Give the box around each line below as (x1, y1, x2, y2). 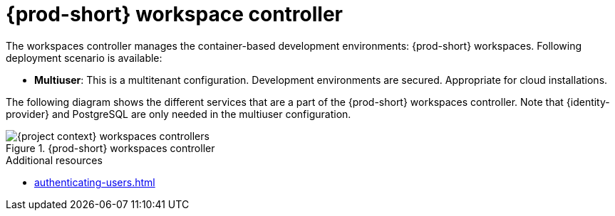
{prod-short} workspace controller (6, 2, 343, 26)
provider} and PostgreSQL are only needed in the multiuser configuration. (6, 107, 351, 120)
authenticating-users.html (34, 175, 155, 188)
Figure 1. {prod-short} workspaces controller (6, 141, 215, 154)
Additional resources (6, 153, 103, 166)
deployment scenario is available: (6, 51, 162, 64)
